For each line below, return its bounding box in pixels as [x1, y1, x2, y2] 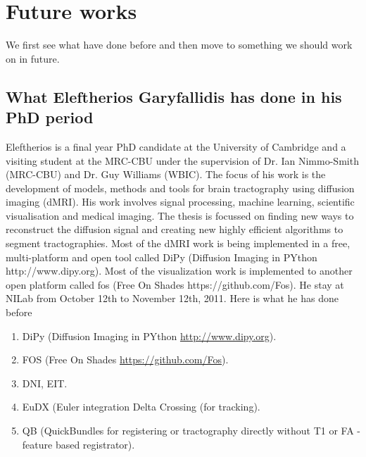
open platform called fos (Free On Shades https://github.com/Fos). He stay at [6, 277, 344, 292]
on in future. [6, 51, 60, 65]
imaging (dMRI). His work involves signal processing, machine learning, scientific [6, 194, 355, 209]
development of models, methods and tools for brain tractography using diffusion [6, 180, 355, 195]
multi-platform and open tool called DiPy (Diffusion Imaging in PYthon [6, 249, 317, 264]
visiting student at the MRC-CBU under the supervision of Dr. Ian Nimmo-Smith [6, 153, 359, 168]
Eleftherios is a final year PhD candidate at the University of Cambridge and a [6, 139, 346, 154]
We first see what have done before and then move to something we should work [6, 37, 353, 52]
